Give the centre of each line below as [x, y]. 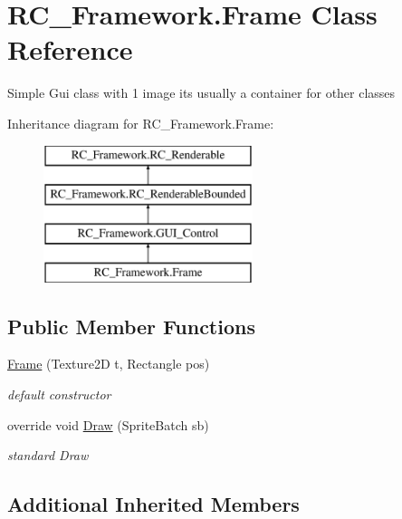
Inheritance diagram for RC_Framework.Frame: [141, 123]
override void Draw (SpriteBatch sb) [108, 424]
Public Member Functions [131, 326]
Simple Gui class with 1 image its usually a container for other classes [201, 93]
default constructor [59, 394]
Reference [70, 49]
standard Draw [48, 455]
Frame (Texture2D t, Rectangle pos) [109, 364]
